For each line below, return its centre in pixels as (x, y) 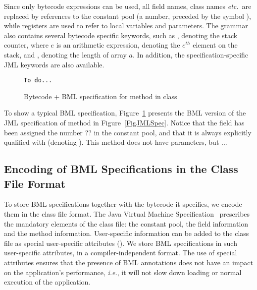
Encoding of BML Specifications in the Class (121, 169)
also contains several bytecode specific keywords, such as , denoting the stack (121, 35)
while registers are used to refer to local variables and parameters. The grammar (126, 26)
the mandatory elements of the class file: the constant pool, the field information (126, 223)
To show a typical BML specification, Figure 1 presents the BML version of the (125, 113)
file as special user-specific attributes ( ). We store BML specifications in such (121, 243)
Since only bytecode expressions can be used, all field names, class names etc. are (128, 6)
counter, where (26, 45)
